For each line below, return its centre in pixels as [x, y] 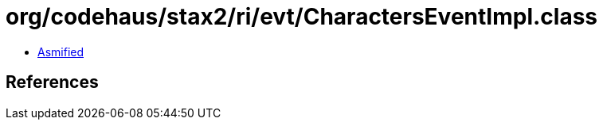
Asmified [61, 52]
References [52, 82]
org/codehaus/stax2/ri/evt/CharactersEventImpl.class [302, 17]
